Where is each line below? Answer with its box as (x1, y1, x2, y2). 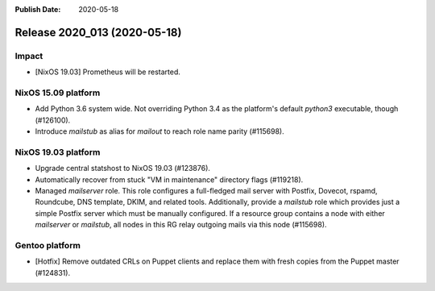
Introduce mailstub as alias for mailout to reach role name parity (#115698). (35, 127, 285, 136)
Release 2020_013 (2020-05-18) (14, 25, 182, 39)
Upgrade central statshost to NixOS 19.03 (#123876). (35, 164, 211, 173)
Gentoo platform (14, 239, 81, 251)
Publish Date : (14, 5, 61, 14)
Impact (14, 50, 43, 61)
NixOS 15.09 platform (14, 87, 101, 98)
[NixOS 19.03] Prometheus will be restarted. (35, 67, 180, 77)
